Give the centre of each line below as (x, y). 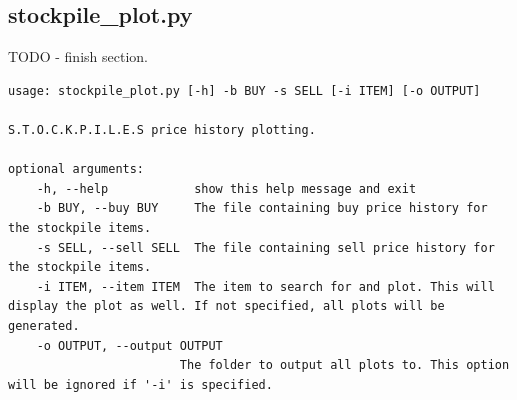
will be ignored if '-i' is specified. (140, 384)
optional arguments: (76, 169)
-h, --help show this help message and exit (226, 188)
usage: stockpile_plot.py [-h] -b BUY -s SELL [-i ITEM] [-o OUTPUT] (244, 90)
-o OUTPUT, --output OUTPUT (129, 345)
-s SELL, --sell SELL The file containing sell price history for (265, 247)
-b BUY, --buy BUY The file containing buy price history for (262, 208)
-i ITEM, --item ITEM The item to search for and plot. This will (265, 286)
